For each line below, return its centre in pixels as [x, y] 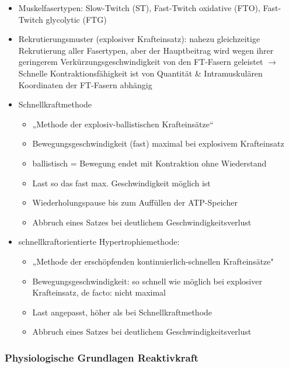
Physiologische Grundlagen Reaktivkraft [102, 357]
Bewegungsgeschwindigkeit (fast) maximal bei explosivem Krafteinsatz [158, 143]
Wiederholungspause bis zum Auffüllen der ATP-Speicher [135, 202]
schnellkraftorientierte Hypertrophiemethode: [99, 242]
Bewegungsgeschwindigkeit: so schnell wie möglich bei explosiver [147, 281]
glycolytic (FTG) [76, 19]
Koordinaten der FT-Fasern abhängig [85, 84]
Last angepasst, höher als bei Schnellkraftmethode [122, 312]
